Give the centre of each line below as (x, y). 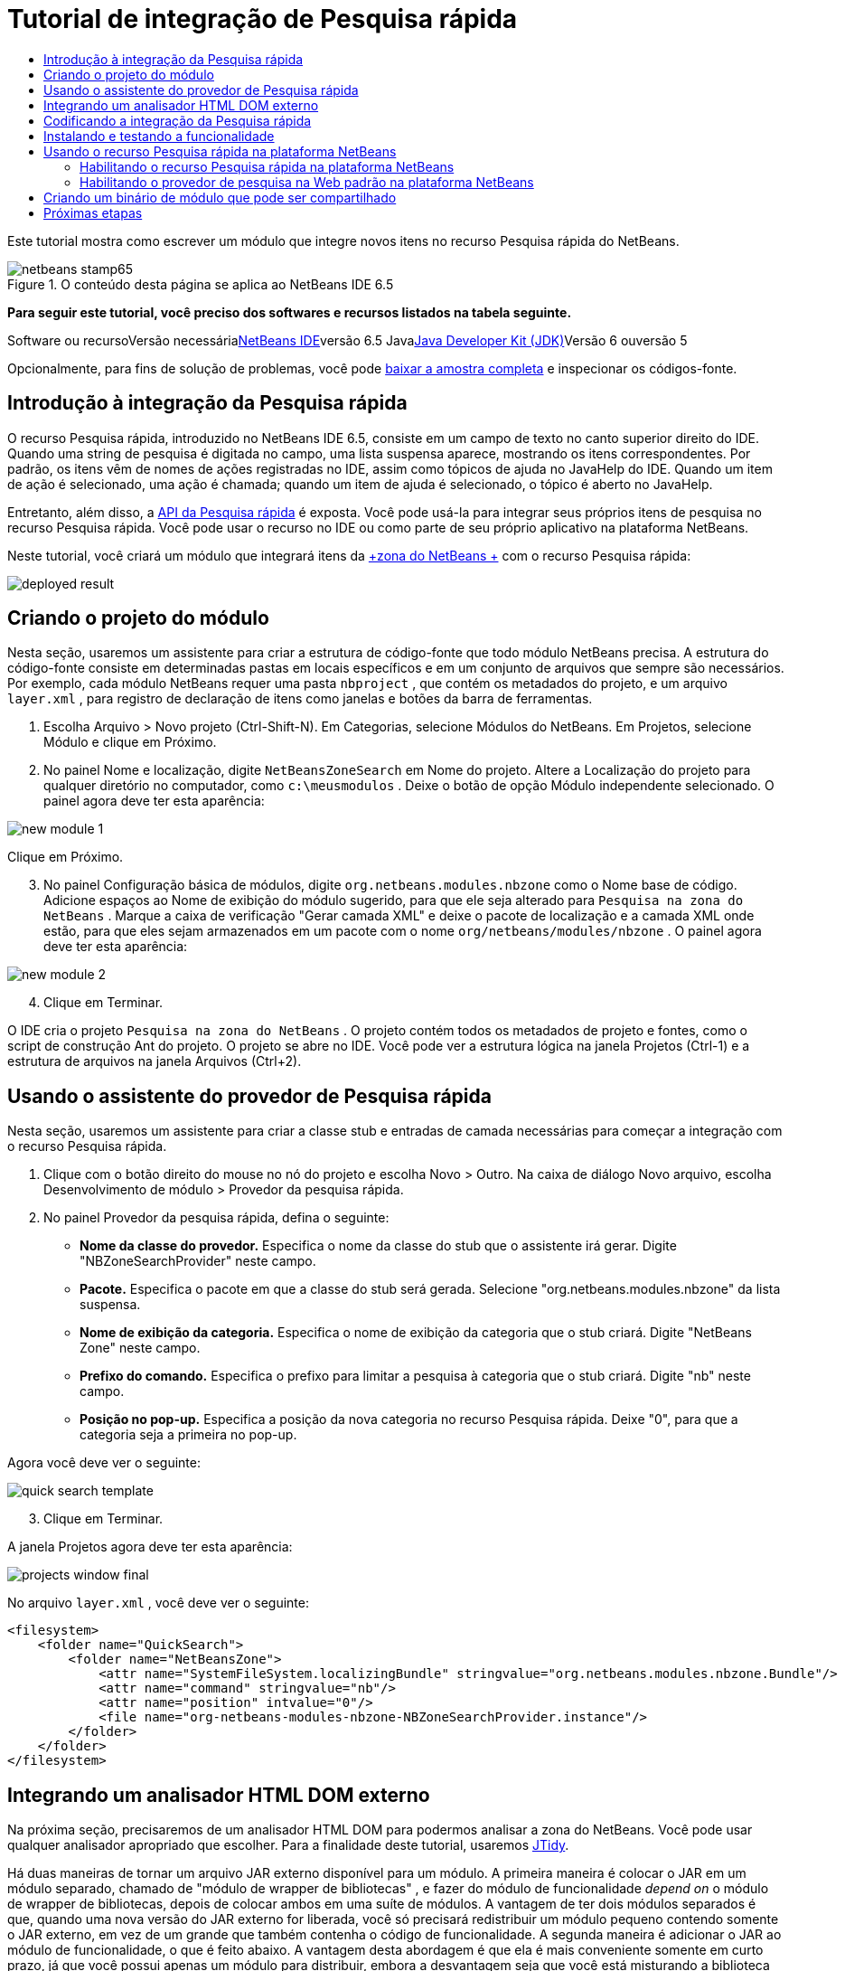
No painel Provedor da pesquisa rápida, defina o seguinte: (216, 1218)
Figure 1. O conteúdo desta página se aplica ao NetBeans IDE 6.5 (201, 284)
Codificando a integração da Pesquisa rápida (178, 120)
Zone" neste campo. (140, 1348)
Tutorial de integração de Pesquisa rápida (263, 19)
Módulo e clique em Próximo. (130, 742)
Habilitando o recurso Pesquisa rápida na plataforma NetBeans (267, 166)
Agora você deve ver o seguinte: (104, 1463)
